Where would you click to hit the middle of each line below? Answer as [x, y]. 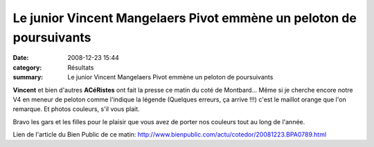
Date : [21, 58]
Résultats [81, 67]
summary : [28, 77]
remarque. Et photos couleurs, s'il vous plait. [76, 109]
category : [27, 67]
